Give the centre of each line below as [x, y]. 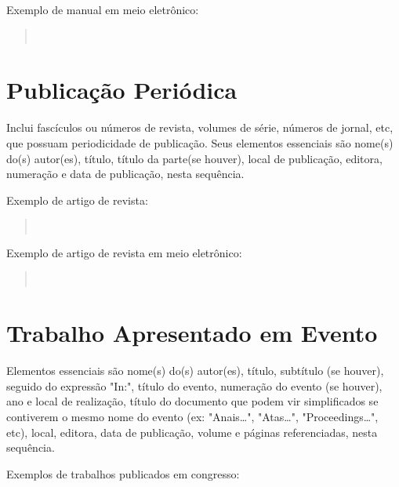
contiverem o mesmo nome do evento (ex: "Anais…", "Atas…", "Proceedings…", [192, 416]
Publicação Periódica [122, 90]
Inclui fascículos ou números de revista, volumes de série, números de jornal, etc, [200, 127]
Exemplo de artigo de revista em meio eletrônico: [124, 252]
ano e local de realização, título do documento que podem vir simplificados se [192, 401]
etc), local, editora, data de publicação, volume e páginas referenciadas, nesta [192, 432]
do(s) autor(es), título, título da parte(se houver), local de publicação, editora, [194, 158]
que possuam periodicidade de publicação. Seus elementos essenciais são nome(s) [200, 142]
